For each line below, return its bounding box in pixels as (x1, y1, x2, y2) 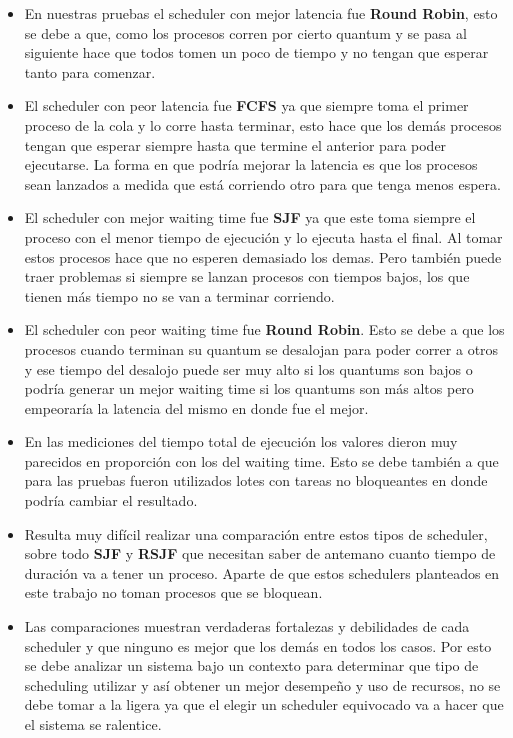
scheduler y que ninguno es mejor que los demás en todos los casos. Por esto (24, 635, 492, 656)
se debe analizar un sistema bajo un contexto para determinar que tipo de (24, 655, 479, 676)
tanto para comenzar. (24, 61, 156, 82)
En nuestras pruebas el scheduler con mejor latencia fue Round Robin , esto (24, 3, 498, 23)
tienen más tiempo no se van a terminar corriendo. (24, 285, 335, 306)
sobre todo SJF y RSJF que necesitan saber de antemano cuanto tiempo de (24, 543, 496, 564)
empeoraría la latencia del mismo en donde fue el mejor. (24, 397, 369, 418)
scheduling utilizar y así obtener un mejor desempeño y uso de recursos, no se (24, 674, 501, 695)
